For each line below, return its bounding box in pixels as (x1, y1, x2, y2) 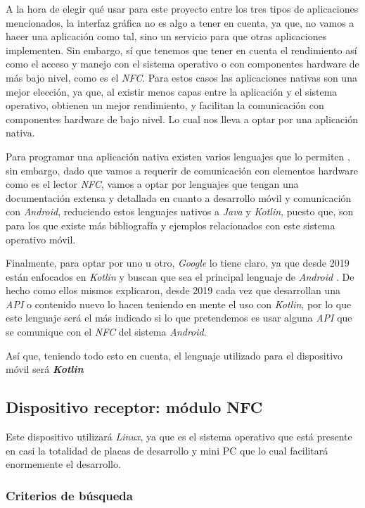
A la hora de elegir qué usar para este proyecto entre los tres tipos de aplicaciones (6, 1, 359, 15)
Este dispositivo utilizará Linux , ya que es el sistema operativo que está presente (6, 429, 352, 444)
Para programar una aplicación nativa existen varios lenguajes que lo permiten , (6, 148, 350, 163)
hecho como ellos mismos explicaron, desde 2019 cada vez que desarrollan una (6, 283, 341, 298)
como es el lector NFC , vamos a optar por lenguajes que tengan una (6, 177, 299, 191)
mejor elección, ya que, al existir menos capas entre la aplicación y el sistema (6, 84, 338, 99)
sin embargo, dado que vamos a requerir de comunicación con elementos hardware (6, 163, 358, 177)
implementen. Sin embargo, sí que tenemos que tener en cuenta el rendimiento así (6, 42, 357, 57)
